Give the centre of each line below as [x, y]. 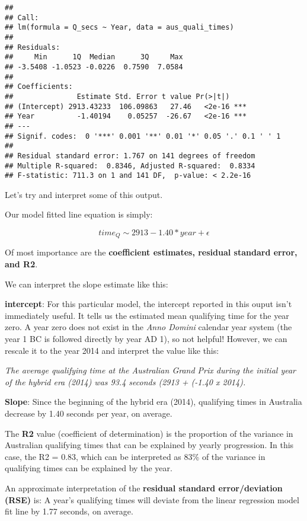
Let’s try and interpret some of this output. [84, 194]
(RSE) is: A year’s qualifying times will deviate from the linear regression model [152, 499]
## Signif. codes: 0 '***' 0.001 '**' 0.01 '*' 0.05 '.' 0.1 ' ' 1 [143, 136]
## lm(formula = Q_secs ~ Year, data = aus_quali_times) [119, 28]
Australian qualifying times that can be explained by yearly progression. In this [149, 445]
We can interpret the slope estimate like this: [87, 284]
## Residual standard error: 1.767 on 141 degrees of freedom [130, 156]
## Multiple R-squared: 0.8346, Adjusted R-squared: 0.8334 [130, 166]
